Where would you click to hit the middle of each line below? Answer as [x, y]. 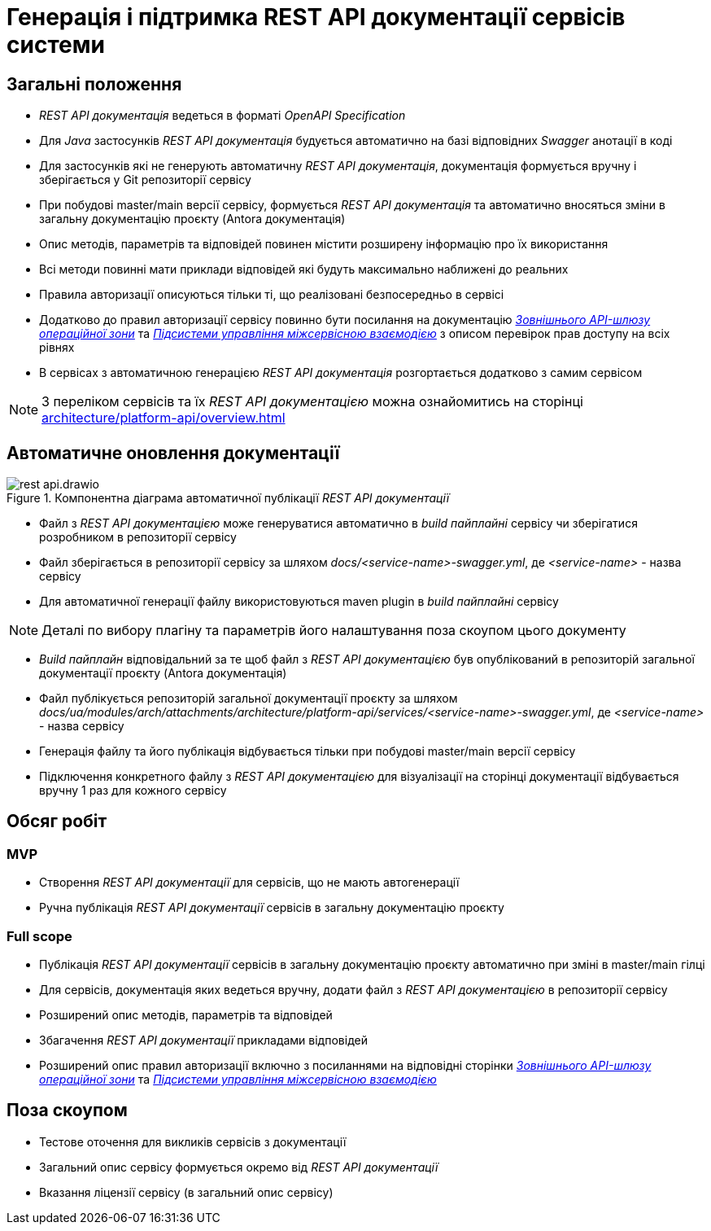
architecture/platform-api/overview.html [164, 418]
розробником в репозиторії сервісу [138, 537]
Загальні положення [94, 84]
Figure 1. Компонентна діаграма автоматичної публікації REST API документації [228, 498]
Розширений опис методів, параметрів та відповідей [186, 1014]
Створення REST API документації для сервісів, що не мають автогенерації [249, 883]
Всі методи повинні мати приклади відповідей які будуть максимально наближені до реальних [304, 269]
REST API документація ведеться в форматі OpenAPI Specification [222, 116]
